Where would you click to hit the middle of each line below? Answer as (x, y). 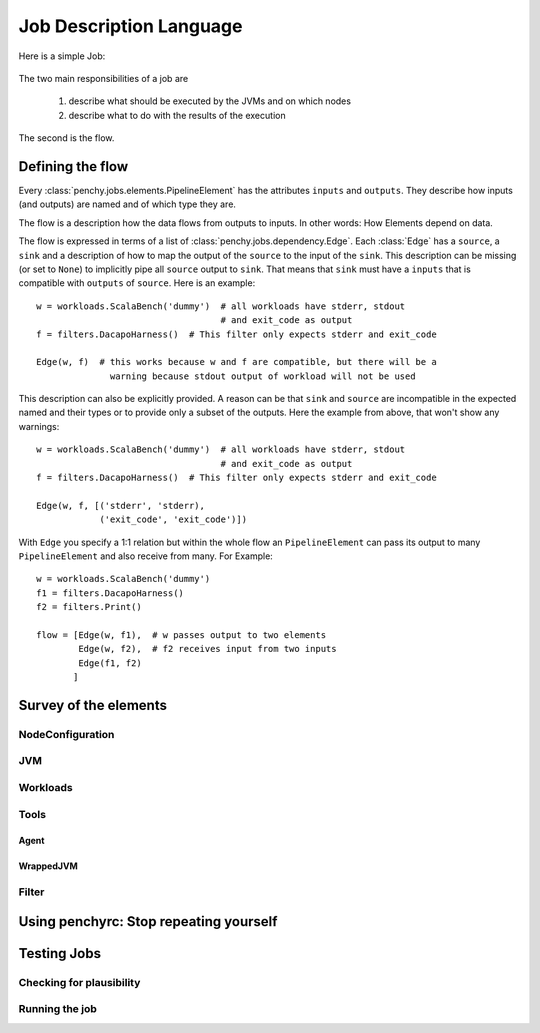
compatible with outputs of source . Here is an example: (137, 283)
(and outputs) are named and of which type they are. (127, 204)
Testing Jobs (60, 953)
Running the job (57, 1009)
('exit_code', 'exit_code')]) (173, 519)
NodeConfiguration (66, 734)
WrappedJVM (48, 866)
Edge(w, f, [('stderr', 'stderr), (120, 505)
